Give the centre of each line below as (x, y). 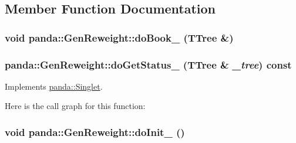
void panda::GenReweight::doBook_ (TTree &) (119, 37)
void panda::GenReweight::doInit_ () (95, 132)
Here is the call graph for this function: (75, 106)
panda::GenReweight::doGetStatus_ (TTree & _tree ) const (148, 64)
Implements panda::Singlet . (54, 86)
